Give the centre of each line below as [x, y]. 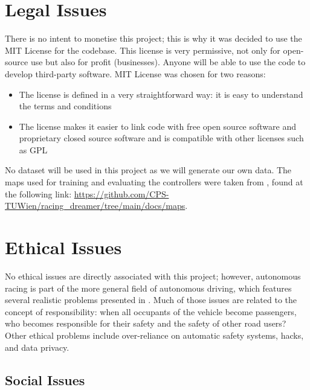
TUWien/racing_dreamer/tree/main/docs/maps [95, 206]
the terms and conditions [65, 106]
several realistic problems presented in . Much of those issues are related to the [151, 300]
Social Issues [45, 379]
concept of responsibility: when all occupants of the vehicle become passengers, [151, 311]
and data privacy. [37, 347]
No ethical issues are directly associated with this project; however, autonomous [153, 276]
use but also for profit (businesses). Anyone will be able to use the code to [168, 62]
